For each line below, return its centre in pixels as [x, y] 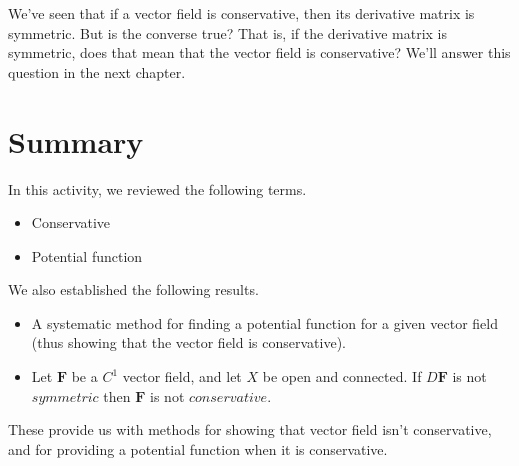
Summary [76, 140]
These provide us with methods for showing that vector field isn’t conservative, [250, 429]
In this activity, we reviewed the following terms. [157, 188]
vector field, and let [182, 376]
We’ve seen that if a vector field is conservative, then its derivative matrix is [241, 13]
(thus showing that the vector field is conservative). [188, 342]
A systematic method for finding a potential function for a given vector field [264, 322]
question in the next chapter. [97, 71]
